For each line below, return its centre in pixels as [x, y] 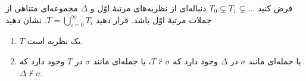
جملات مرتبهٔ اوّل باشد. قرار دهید [154, 19]
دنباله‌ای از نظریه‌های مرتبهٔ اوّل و [148, 8]
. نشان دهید [26, 19]
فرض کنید [275, 8]
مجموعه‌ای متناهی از [42, 8]
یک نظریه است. [55, 41]
